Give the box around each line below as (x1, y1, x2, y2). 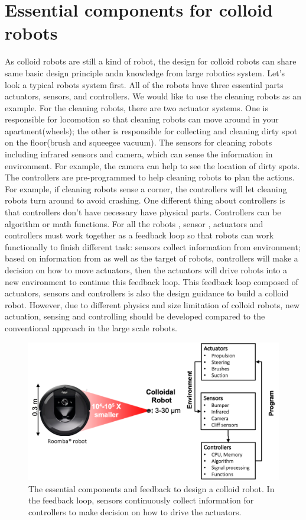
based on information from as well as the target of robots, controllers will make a (5, 252, 298, 264)
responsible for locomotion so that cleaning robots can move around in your (5, 113, 279, 125)
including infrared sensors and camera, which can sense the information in (5, 148, 273, 160)
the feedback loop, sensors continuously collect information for (28, 494, 254, 506)
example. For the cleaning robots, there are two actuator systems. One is (5, 101, 269, 114)
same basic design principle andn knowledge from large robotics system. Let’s (5, 66, 285, 79)
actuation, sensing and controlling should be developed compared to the (5, 310, 265, 322)
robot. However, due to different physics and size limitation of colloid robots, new (5, 298, 300, 311)
